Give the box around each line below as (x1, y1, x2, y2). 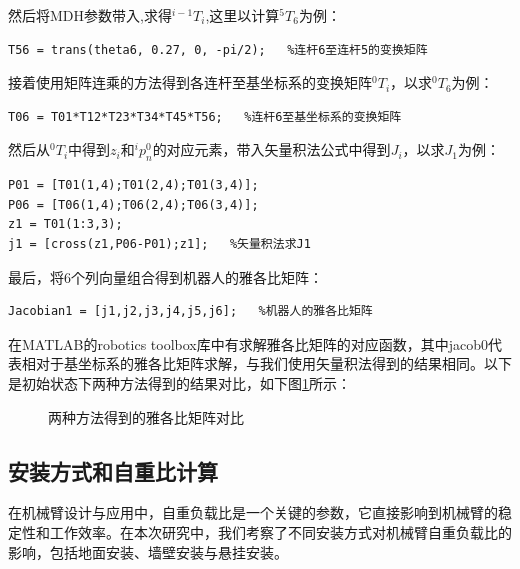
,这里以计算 (205, 5, 280, 25)
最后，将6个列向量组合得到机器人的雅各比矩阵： (8, 266, 323, 287)
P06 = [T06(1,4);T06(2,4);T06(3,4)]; (8, 197, 259, 212)
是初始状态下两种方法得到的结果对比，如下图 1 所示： (8, 372, 351, 393)
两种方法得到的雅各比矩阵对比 (48, 406, 244, 427)
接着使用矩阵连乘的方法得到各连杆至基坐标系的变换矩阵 (8, 72, 372, 93)
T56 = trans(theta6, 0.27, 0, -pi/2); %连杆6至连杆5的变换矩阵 (8, 42, 428, 57)
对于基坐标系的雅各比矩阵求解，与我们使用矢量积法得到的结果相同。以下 (35, 353, 512, 374)
